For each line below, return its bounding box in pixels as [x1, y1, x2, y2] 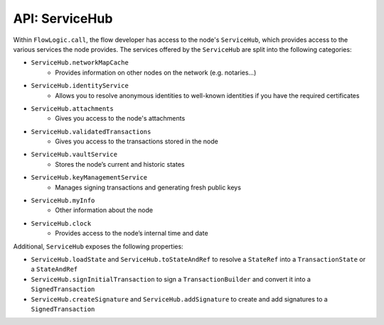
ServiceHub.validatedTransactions [31, 128, 151, 136]
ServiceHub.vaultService [31, 150, 117, 159]
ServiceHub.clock [31, 219, 92, 227]
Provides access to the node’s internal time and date [55, 229, 209, 238]
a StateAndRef [31, 265, 78, 273]
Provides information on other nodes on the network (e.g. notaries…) [55, 68, 257, 77]
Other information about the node [55, 206, 153, 214]
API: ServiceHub [13, 11, 113, 26]
